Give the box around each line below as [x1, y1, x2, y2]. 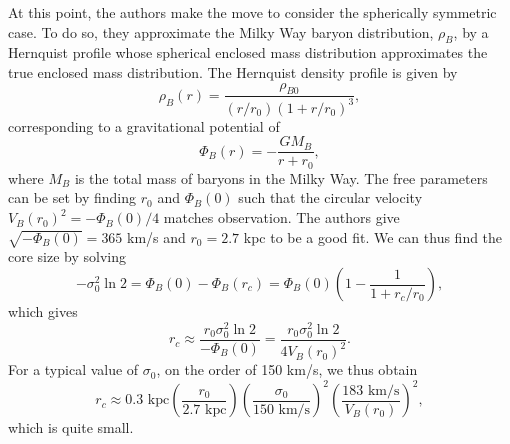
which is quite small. [8, 417, 134, 438]
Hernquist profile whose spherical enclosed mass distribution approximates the [8, 42, 488, 63]
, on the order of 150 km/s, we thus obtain [156, 359, 418, 380]
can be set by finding [8, 187, 137, 208]
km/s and [127, 226, 186, 247]
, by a [453, 21, 489, 42]
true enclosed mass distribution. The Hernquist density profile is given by [8, 61, 458, 82]
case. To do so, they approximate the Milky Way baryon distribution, [8, 21, 434, 42]
